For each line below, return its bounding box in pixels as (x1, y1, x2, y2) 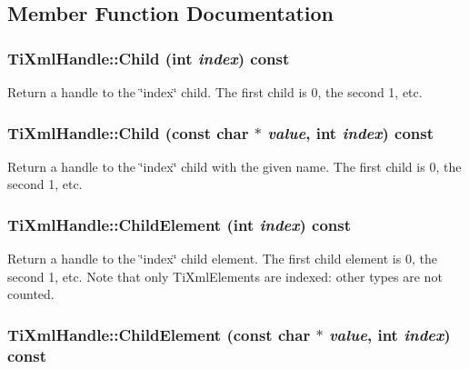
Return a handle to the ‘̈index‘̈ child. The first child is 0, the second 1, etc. (7, 83, 423, 101)
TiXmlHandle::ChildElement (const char (7, 323, 311, 345)
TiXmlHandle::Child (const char (7, 121, 249, 144)
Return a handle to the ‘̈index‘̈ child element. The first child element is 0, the (7, 249, 437, 268)
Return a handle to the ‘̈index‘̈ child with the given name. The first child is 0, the (7, 156, 462, 175)
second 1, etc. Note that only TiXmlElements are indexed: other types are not (7, 266, 443, 285)
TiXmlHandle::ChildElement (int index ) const (7, 213, 352, 235)
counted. (7, 284, 55, 304)
